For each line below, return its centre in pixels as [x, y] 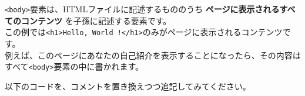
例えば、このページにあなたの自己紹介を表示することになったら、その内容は [153, 55]
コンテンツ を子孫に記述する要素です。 [96, 20]
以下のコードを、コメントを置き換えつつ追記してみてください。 [128, 86]
